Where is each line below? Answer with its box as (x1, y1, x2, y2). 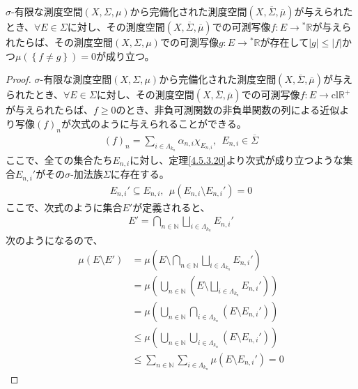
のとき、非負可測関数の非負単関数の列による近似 (116, 102, 340, 117)
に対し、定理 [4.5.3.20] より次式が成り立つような (130, 152, 343, 167)
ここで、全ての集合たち (6, 152, 113, 167)
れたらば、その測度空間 (6, 35, 113, 49)
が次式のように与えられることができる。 (61, 116, 247, 130)
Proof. (6, 72, 31, 86)
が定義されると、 (132, 199, 210, 214)
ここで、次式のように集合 (6, 199, 123, 214)
